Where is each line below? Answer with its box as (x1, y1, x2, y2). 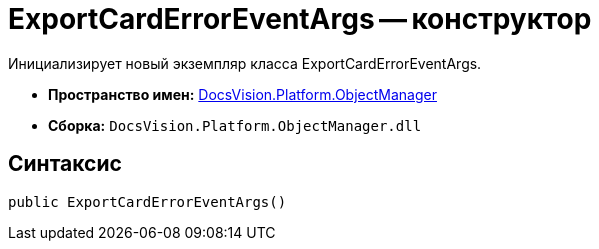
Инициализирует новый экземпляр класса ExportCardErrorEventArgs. (8, 54, 482, 72)
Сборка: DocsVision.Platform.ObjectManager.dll (48, 116, 422, 134)
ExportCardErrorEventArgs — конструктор (8, 2, 592, 36)
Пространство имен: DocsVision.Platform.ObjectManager (48, 85, 437, 103)
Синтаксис (8, 151, 122, 177)
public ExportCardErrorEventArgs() (8, 193, 287, 210)
